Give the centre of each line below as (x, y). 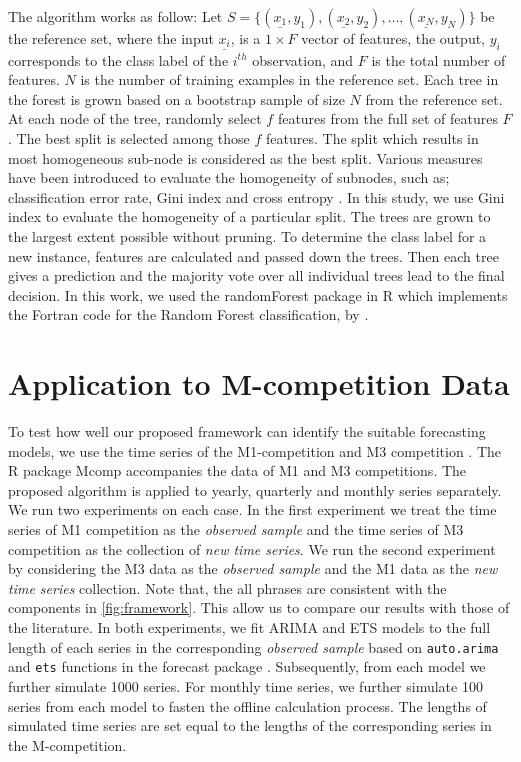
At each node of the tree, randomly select (135, 118)
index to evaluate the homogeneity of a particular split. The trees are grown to (249, 216)
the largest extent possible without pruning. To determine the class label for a (247, 236)
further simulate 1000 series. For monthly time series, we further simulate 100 (245, 685)
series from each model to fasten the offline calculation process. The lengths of (247, 705)
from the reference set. (434, 98)
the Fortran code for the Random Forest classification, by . (188, 314)
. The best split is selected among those (129, 138)
